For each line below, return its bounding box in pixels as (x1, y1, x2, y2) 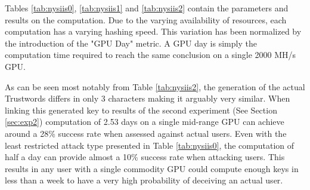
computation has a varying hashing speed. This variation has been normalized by (5, 25, 302, 38)
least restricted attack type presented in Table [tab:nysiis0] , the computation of (5, 139, 294, 151)
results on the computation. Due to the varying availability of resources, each (5, 13, 287, 26)
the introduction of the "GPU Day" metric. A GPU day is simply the (5, 36, 257, 49)
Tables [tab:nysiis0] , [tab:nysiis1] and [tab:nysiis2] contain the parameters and (5, 2, 289, 14)
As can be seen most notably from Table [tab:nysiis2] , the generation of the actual (5, 80, 305, 93)
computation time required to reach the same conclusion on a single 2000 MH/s (5, 48, 296, 61)
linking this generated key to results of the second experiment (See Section (5, 103, 277, 116)
